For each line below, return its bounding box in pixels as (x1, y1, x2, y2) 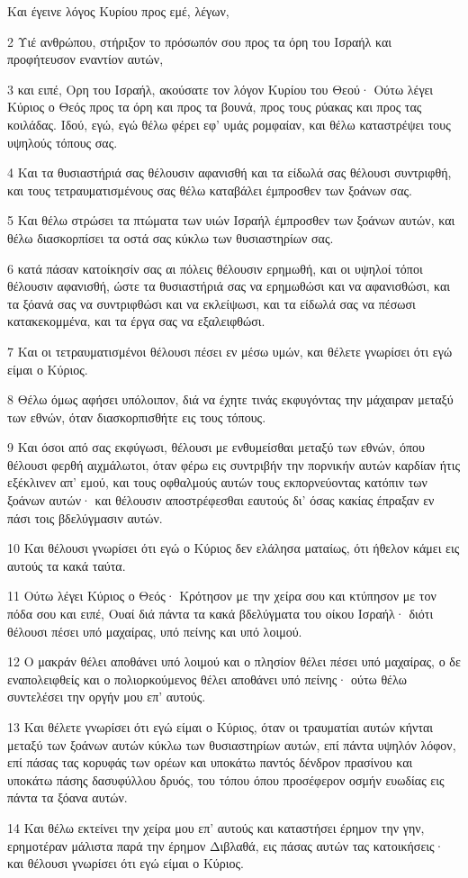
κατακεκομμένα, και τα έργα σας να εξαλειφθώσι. (7, 312, 265, 330)
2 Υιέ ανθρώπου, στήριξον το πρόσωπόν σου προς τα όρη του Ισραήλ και (7, 32, 392, 50)
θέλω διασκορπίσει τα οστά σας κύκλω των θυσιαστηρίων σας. (7, 228, 334, 247)
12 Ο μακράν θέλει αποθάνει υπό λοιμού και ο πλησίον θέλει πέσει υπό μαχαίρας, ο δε (7, 652, 461, 671)
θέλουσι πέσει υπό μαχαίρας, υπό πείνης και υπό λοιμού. (7, 621, 302, 640)
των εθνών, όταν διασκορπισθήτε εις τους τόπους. (7, 407, 266, 426)
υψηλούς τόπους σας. (7, 132, 118, 151)
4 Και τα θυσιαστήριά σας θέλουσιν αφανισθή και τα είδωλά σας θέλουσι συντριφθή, (7, 163, 452, 182)
